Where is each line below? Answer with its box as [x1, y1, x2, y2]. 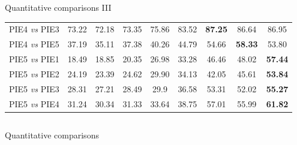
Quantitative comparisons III [5, 1, 112, 13]
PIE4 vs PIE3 [9, 23, 59, 35]
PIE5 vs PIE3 [9, 82, 59, 95]
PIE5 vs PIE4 [9, 97, 59, 110]
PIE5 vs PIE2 [9, 67, 59, 80]
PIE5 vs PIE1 [9, 53, 59, 65]
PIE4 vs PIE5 [9, 38, 59, 50]
